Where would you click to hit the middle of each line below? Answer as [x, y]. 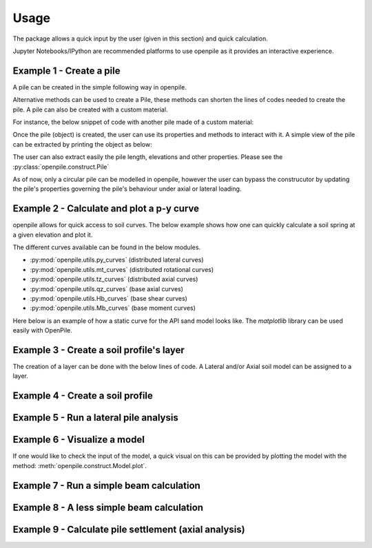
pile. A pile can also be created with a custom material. [90, 109]
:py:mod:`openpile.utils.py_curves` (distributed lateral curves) [117, 260]
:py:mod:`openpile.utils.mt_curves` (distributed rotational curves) [122, 269]
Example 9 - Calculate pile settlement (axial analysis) [129, 529]
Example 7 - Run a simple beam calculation [107, 485]
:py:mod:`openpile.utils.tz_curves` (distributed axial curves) [114, 280]
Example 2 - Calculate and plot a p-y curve [106, 209]
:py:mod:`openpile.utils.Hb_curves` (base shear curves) [108, 298]
